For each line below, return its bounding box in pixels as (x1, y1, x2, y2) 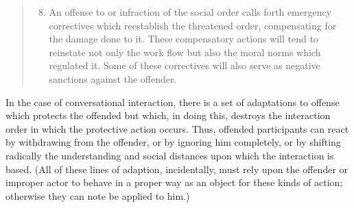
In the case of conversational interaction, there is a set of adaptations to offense (5, 94, 340, 109)
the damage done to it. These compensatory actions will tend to (49, 31, 318, 46)
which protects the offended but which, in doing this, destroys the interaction (5, 108, 331, 122)
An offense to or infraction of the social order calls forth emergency (49, 5, 332, 18)
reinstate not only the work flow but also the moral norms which (49, 44, 321, 59)
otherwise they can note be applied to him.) (5, 188, 190, 203)
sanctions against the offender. (49, 71, 177, 86)
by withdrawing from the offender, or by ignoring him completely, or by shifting (5, 135, 341, 149)
